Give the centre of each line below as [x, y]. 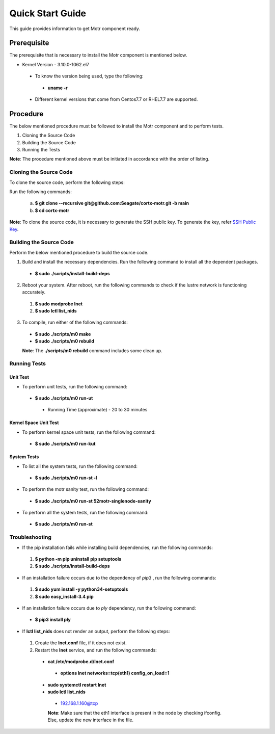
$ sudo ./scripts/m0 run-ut [64, 398]
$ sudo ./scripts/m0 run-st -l [66, 478]
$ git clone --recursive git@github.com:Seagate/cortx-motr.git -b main [112, 203]
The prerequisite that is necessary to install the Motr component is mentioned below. [98, 55]
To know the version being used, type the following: [89, 76]
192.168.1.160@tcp [79, 703]
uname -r [58, 88]
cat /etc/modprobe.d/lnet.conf [81, 661]
